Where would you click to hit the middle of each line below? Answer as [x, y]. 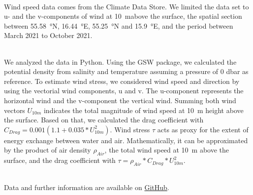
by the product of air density [47, 150]
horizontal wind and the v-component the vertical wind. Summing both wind [120, 100]
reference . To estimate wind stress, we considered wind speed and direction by [122, 81]
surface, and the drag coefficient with [60, 160]
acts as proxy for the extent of [203, 129]
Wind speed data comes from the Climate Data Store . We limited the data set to [126, 6]
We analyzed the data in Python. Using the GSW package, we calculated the [120, 61]
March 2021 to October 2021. [48, 35]
